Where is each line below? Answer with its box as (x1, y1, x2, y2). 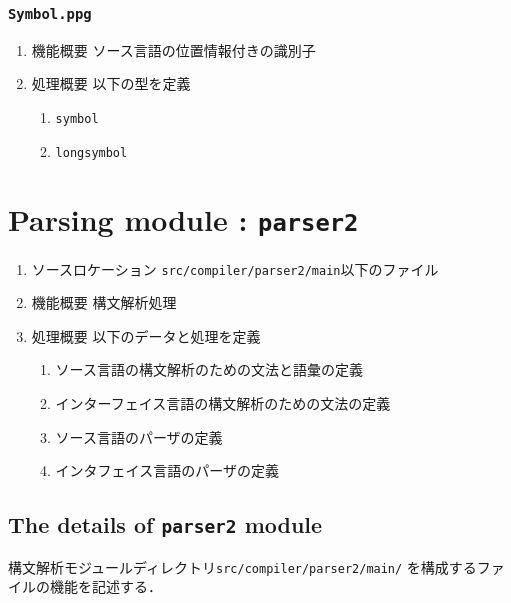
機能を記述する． (49, 576, 162, 597)
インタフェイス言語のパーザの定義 (55, 460, 279, 481)
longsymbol (55, 145, 128, 160)
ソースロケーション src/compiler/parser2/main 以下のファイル (31, 258, 439, 279)
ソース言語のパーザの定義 (55, 426, 223, 447)
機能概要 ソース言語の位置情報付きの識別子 (31, 39, 316, 60)
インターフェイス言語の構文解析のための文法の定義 (55, 392, 391, 413)
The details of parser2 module (8, 509, 323, 540)
